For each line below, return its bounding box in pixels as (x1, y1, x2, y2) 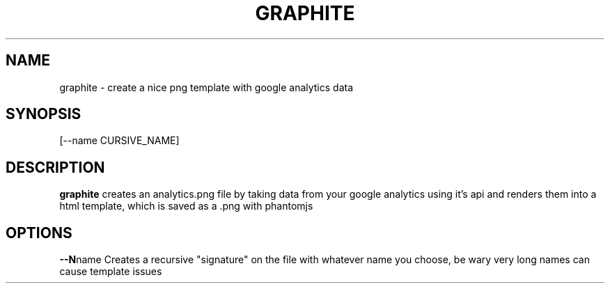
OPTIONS (6, 224, 72, 242)
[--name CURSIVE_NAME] (59, 134, 180, 147)
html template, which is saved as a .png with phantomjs (59, 200, 313, 212)
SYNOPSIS (6, 105, 81, 123)
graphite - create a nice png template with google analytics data (59, 81, 354, 93)
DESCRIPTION (6, 158, 105, 176)
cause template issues (59, 265, 162, 278)
